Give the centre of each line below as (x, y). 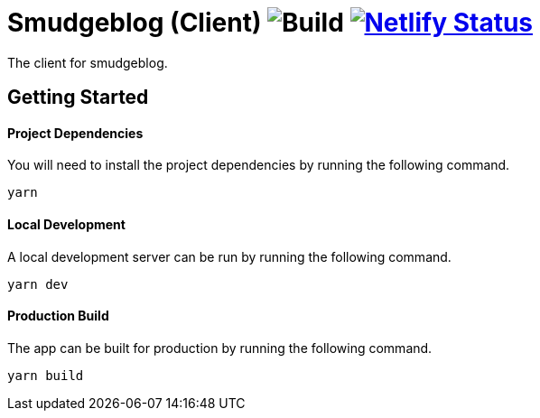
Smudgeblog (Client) (135, 23)
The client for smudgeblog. (88, 62)
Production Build (58, 316)
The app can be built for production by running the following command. (220, 348)
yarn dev (38, 284)
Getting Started (78, 98)
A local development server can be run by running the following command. (229, 256)
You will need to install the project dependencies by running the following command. (259, 165)
